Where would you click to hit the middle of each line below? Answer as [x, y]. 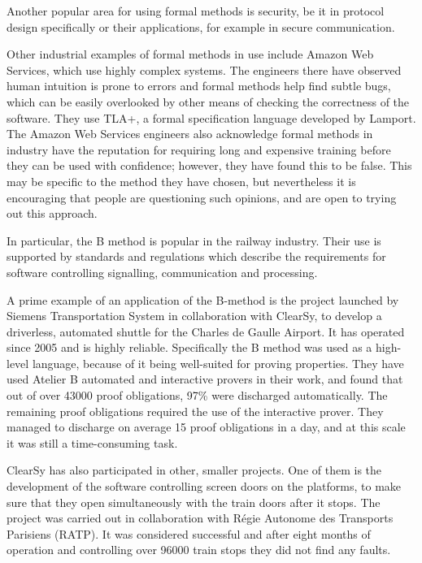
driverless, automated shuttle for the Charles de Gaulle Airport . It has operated [206, 331]
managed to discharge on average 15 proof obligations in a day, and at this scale [206, 427]
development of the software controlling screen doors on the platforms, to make [204, 486]
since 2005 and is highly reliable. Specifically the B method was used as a [189, 347]
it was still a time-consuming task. [92, 442]
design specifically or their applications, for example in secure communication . [201, 26]
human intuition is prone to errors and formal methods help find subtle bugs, [199, 86]
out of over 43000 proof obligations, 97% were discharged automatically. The [197, 395]
